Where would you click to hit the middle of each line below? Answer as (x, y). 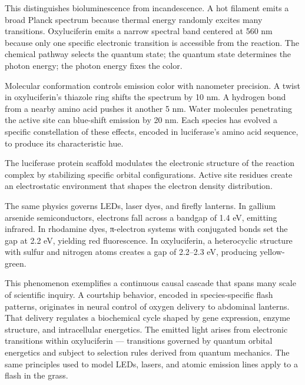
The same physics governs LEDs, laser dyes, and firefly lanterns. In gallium (140, 205)
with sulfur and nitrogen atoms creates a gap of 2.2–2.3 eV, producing (131, 252)
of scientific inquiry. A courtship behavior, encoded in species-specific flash (139, 295)
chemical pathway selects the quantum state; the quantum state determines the (148, 54)
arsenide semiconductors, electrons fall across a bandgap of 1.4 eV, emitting (141, 217)
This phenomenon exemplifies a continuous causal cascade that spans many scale (150, 283)
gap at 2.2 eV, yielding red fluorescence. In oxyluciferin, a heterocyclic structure (149, 240)
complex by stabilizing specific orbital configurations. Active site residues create (149, 174)
